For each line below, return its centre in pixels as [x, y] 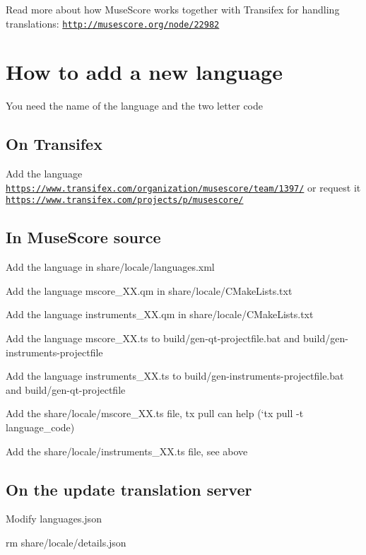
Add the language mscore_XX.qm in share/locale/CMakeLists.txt [149, 290]
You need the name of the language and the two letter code [135, 106]
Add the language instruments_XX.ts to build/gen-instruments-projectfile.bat [175, 376]
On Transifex [54, 144]
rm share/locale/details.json [66, 543]
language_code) [40, 427]
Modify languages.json [54, 519]
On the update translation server [129, 489]
